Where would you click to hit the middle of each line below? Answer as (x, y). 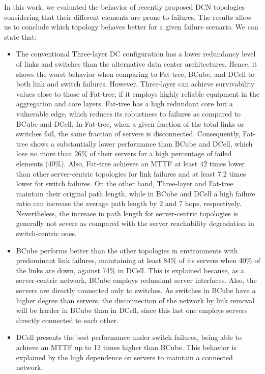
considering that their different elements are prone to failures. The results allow (128, 17)
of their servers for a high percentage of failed (161, 153)
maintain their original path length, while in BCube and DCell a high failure (136, 193)
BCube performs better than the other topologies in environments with (127, 250)
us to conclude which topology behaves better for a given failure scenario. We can (131, 27)
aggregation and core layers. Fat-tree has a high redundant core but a (124, 104)
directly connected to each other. (67, 320)
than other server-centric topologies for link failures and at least (116, 173)
